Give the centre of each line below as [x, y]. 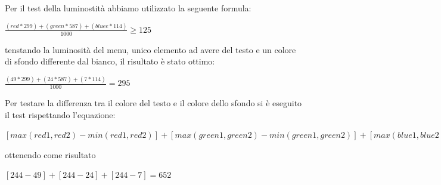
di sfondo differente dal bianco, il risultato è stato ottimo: [110, 61]
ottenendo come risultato [50, 154]
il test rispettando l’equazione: [60, 114]
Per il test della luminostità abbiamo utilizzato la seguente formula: [128, 8]
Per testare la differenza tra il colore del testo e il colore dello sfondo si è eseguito [153, 103]
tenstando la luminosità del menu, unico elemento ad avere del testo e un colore [150, 49]
